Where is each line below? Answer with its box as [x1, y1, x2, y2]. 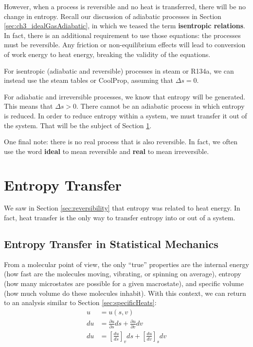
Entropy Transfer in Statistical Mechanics [4, 236, 218, 251]
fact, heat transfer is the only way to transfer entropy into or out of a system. [4, 212, 235, 223]
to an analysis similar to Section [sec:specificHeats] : [4, 297, 157, 308]
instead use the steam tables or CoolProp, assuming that [4, 75, 173, 85]
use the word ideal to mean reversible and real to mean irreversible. [4, 146, 209, 156]
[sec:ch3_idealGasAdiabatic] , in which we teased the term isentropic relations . [4, 20, 245, 31]
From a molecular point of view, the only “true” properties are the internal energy [4, 259, 249, 269]
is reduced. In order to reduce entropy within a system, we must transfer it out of [4, 110, 247, 120]
